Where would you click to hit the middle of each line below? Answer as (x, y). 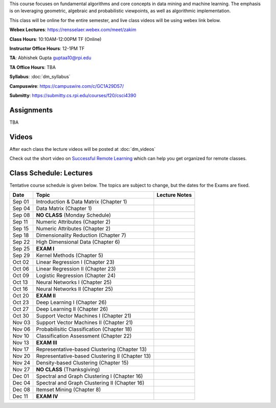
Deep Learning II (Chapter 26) (72, 309)
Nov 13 (21, 343)
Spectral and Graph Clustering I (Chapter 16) (89, 376)
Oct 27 (21, 309)
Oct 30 (21, 316)
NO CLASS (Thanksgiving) (68, 370)
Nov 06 (21, 329)
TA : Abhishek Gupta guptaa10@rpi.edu (50, 58)
